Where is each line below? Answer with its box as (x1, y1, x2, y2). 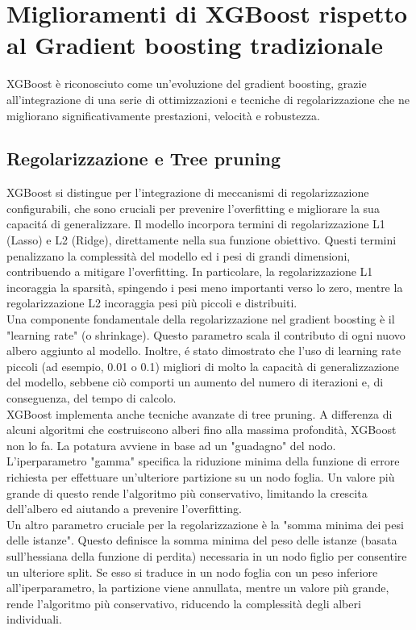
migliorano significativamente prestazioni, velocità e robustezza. (6, 106, 320, 123)
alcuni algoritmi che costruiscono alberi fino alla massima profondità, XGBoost (6, 421, 397, 438)
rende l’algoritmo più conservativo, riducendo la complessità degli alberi (6, 595, 361, 611)
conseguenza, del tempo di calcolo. (6, 390, 177, 407)
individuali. (6, 611, 62, 628)
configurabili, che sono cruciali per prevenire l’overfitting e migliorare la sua (6, 199, 380, 216)
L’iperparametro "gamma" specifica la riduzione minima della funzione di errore (6, 453, 400, 469)
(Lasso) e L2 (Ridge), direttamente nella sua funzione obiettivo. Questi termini (6, 232, 397, 248)
